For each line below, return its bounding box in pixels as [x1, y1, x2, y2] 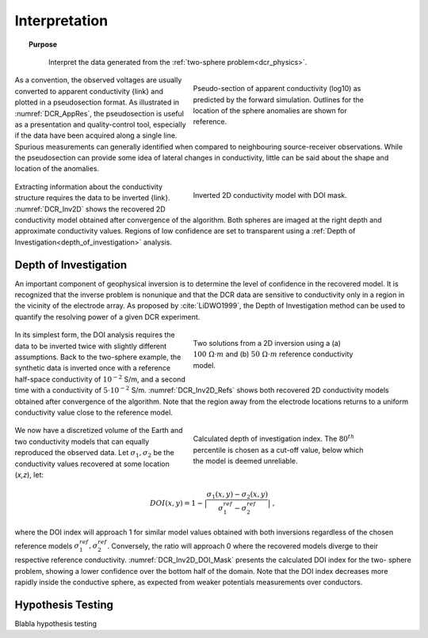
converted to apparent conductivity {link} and [14, 86, 164, 96]
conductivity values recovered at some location [14, 459, 170, 469]
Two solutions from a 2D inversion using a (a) [193, 339, 341, 348]
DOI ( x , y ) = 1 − [149, 499, 204, 508]
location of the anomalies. [14, 164, 99, 173]
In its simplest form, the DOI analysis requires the [14, 330, 175, 340]
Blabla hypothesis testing [14, 618, 97, 629]
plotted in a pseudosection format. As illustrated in [14, 97, 180, 107]
